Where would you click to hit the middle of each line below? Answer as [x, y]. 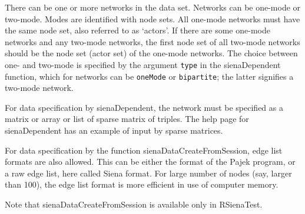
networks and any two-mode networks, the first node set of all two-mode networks [152, 41]
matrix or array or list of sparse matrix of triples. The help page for [127, 119]
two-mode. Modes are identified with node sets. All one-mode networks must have [152, 18]
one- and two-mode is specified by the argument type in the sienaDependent [143, 64]
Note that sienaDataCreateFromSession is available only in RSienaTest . [134, 204]
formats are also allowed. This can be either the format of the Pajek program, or [150, 162]
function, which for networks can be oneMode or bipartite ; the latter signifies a [149, 76]
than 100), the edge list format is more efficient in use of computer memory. [142, 184]
